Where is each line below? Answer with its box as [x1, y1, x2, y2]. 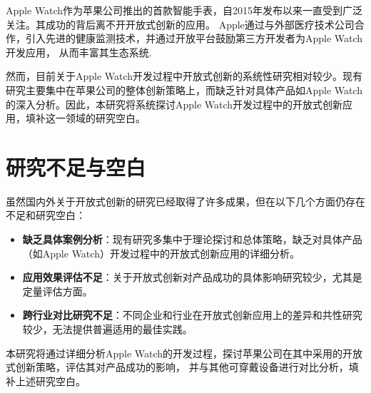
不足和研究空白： [6, 208, 86, 223]
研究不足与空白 [6, 152, 146, 181]
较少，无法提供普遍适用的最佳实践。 [22, 322, 193, 337]
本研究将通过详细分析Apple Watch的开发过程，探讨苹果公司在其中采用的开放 [6, 345, 363, 360]
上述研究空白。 [15, 373, 86, 388]
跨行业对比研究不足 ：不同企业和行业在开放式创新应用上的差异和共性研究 [22, 307, 362, 322]
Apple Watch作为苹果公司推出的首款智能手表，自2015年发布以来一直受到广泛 [6, 3, 363, 17]
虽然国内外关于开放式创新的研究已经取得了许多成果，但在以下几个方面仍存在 [6, 193, 365, 208]
